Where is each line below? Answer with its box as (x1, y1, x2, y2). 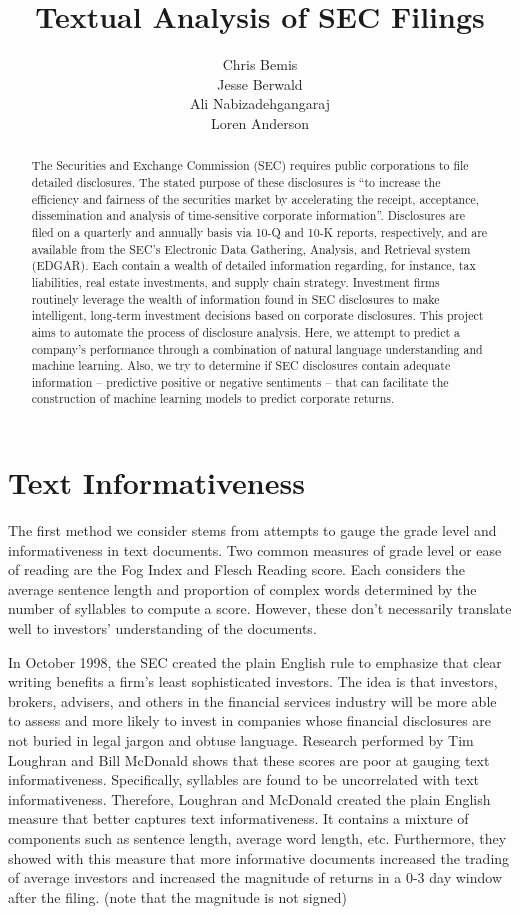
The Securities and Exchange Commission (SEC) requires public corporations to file (31, 157, 469, 174)
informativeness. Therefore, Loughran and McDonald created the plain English (8, 788, 491, 809)
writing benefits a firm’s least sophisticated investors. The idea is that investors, (8, 671, 498, 692)
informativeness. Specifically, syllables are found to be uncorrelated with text (8, 769, 480, 790)
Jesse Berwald (217, 73, 303, 94)
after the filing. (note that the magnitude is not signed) (8, 886, 347, 907)
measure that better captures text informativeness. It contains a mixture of (8, 808, 469, 829)
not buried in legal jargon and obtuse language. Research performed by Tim (8, 730, 474, 751)
